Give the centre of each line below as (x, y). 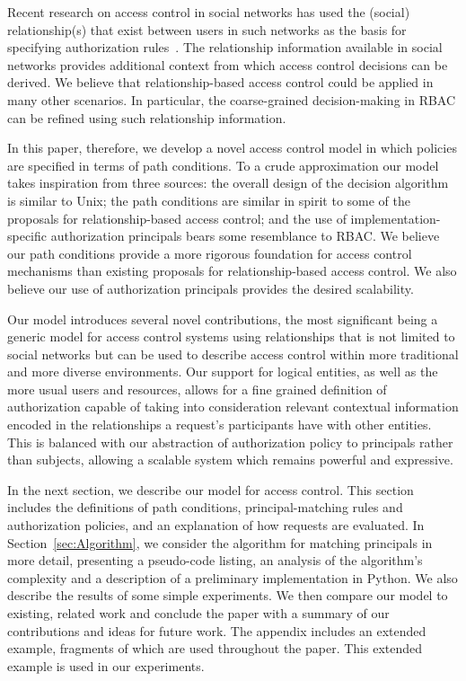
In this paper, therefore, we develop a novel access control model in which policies (232, 148)
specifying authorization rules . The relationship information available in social (225, 47)
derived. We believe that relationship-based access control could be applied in (220, 82)
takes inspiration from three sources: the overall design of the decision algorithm (228, 183)
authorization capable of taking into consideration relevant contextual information (233, 407)
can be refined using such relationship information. (147, 117)
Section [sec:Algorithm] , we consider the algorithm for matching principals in (220, 542)
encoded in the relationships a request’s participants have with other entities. (220, 425)
